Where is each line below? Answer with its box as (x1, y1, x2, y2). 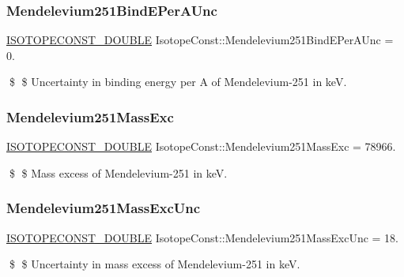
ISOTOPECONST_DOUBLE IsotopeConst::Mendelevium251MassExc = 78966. (6, 138, 396, 155)
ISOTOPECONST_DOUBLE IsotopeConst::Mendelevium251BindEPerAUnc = (6, 32, 394, 48)
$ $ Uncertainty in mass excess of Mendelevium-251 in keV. (9, 256, 300, 272)
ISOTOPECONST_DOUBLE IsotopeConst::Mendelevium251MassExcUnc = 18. (6, 229, 398, 245)
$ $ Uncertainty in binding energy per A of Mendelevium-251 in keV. (9, 73, 347, 90)
